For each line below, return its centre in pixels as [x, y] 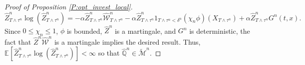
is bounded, [84, 31]
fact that [18, 41]
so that [109, 53]
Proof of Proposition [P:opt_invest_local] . [69, 6]
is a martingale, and [145, 31]
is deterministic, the [220, 31]
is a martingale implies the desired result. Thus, [127, 41]
